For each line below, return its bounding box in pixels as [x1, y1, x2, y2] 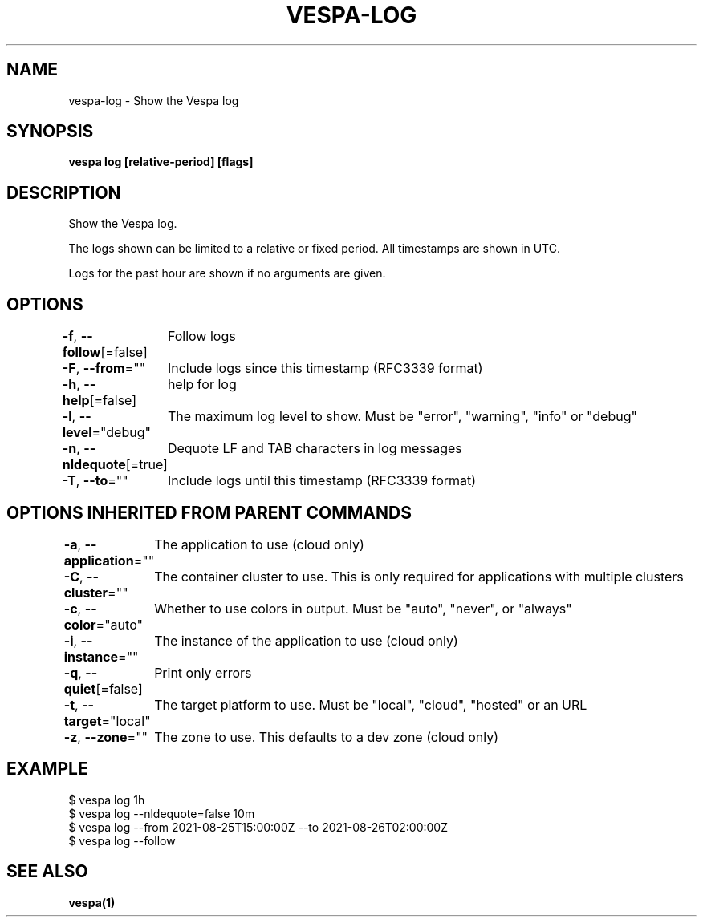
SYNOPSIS [6, 121, 94, 142]
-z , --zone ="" [63, 728, 148, 745]
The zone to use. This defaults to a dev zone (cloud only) [154, 728, 499, 745]
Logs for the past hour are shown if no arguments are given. [68, 266, 386, 281]
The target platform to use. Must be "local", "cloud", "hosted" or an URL [154, 696, 587, 713]
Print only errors [154, 664, 252, 681]
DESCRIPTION [6, 182, 121, 203]
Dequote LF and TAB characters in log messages [167, 440, 462, 457]
